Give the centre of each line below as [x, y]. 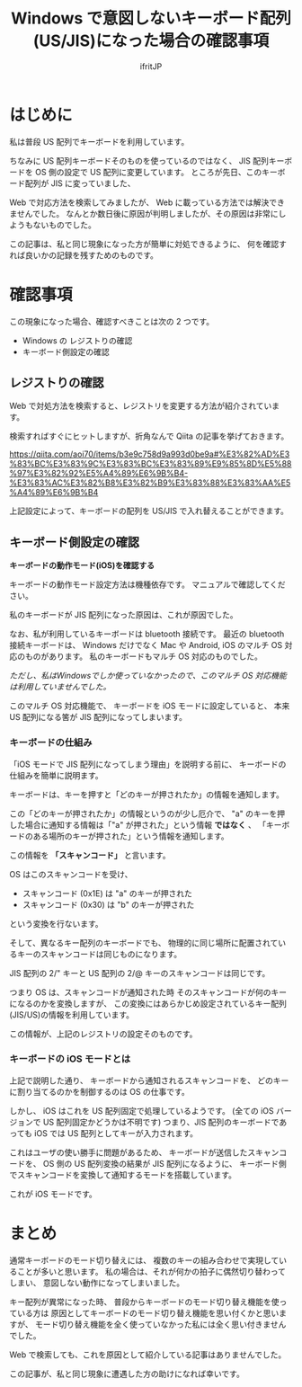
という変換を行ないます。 [56, 923]
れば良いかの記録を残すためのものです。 [84, 255]
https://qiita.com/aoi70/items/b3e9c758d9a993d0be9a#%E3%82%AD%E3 [150, 454]
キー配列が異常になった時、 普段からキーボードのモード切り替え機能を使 [144, 1302]
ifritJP [151, 66]
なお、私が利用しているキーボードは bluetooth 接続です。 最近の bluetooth [147, 634]
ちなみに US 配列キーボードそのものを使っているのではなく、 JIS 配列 [139, 160]
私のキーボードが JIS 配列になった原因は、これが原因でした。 [124, 615]
